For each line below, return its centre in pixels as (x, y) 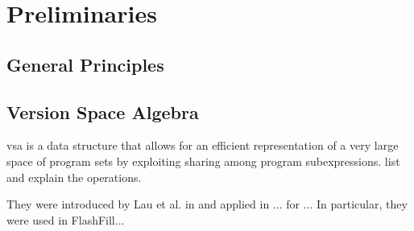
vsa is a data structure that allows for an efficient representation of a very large (203, 145)
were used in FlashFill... (66, 219)
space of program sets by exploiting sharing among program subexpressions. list (203, 161)
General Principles (85, 64)
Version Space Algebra (103, 111)
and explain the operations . (74, 177)
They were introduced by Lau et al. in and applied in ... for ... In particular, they (207, 204)
